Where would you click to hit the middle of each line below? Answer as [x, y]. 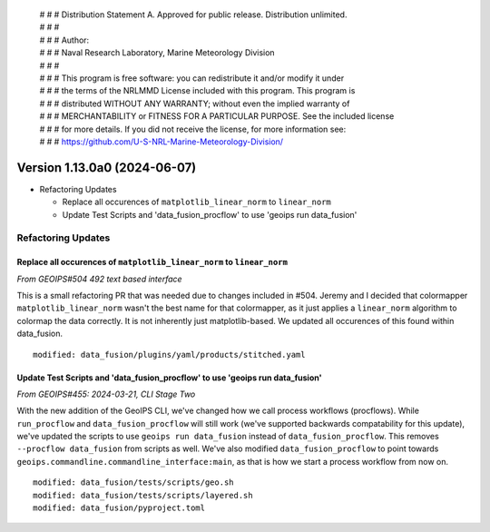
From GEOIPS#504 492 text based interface [99, 279]
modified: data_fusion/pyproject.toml [119, 508]
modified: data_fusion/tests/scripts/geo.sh [134, 483]
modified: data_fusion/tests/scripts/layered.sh [143, 495]
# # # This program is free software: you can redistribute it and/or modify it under [192, 78]
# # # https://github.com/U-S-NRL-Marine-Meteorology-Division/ [162, 142]
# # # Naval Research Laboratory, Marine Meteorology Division [157, 53]
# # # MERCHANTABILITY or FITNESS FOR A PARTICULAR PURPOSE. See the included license [217, 116]
